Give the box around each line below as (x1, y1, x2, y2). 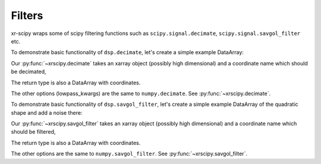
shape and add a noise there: (11, 109, 83, 116)
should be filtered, (11, 128, 56, 135)
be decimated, (11, 68, 47, 75)
